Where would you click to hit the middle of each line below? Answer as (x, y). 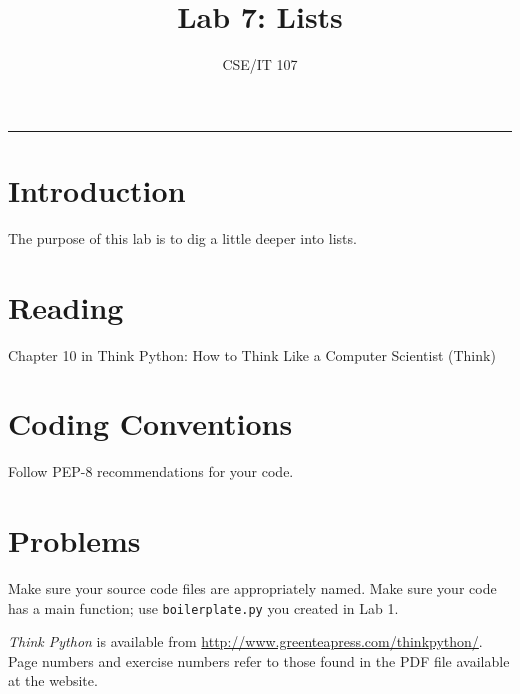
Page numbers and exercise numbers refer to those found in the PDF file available (259, 660)
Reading (66, 306)
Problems (74, 540)
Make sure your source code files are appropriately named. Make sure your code (252, 588)
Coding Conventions (150, 423)
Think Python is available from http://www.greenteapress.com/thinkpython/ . (245, 641)
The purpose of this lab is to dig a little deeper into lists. (182, 237)
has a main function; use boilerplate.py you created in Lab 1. (203, 607)
